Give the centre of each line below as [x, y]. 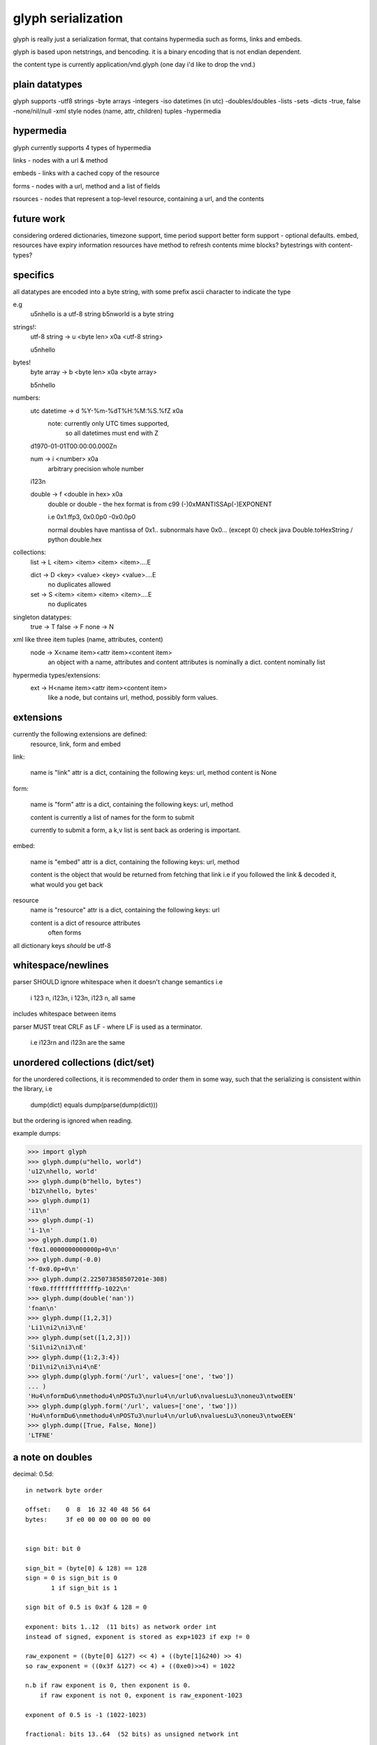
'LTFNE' [40, 1435]
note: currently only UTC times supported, [109, 423]
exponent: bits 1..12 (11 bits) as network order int [121, 1627]
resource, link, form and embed [76, 744]
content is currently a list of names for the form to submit [112, 817]
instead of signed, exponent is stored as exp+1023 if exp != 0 [138, 1636]
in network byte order [64, 1490]
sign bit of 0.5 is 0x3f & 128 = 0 [86, 1607]
